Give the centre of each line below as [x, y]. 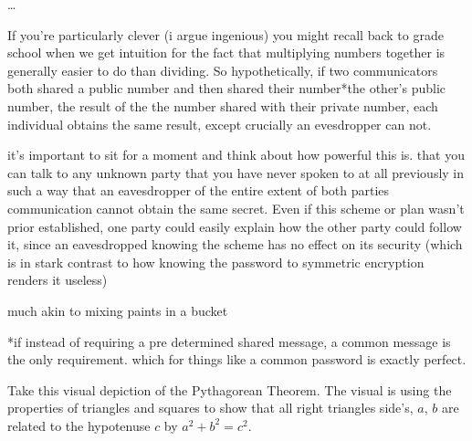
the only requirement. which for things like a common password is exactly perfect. [237, 359]
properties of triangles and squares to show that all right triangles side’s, [210, 408]
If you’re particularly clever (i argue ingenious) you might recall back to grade [226, 34]
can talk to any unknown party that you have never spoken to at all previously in [236, 172]
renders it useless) [58, 280]
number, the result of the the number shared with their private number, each [223, 105]
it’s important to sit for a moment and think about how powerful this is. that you [236, 155]
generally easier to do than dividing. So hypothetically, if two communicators [223, 70]
